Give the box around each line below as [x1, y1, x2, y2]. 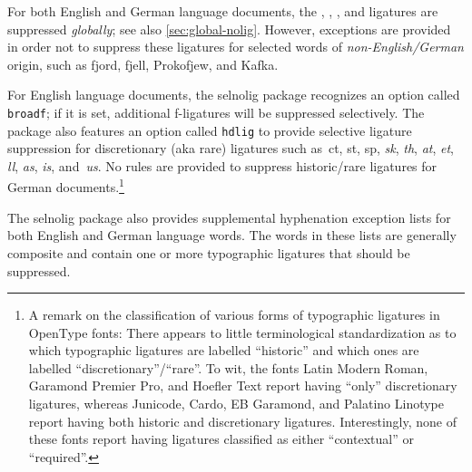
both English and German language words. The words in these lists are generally [7, 226, 457, 245]
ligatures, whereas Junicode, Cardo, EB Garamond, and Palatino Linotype [28, 394, 445, 413]
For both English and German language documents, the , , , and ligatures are [7, 2, 438, 20]
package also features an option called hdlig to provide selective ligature [7, 120, 412, 140]
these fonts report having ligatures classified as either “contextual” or [28, 429, 414, 448]
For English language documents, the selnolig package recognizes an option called [7, 85, 460, 104]
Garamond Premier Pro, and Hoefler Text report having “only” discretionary [28, 376, 457, 395]
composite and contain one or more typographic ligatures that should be [7, 243, 410, 262]
